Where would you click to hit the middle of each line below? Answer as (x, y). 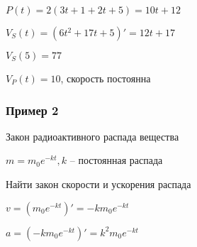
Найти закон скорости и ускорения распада (98, 184)
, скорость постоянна (106, 78)
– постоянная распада (116, 160)
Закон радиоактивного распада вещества (92, 136)
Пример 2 (32, 110)
